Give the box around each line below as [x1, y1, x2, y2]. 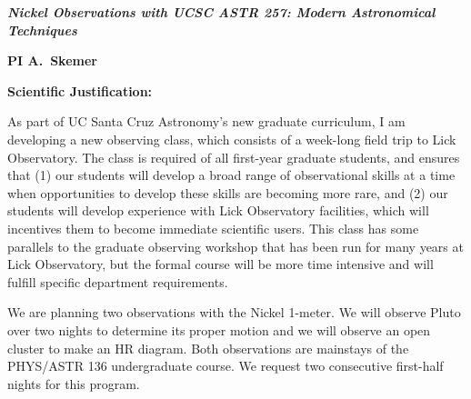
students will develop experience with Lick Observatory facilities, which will [7, 201, 429, 220]
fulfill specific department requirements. [7, 272, 228, 291]
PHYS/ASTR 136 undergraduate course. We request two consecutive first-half [7, 356, 444, 375]
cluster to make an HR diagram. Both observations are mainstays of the [7, 338, 409, 357]
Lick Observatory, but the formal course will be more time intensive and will [7, 254, 434, 274]
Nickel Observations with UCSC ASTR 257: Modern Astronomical [7, 3, 436, 21]
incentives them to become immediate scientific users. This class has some [7, 218, 419, 237]
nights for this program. [7, 374, 140, 393]
